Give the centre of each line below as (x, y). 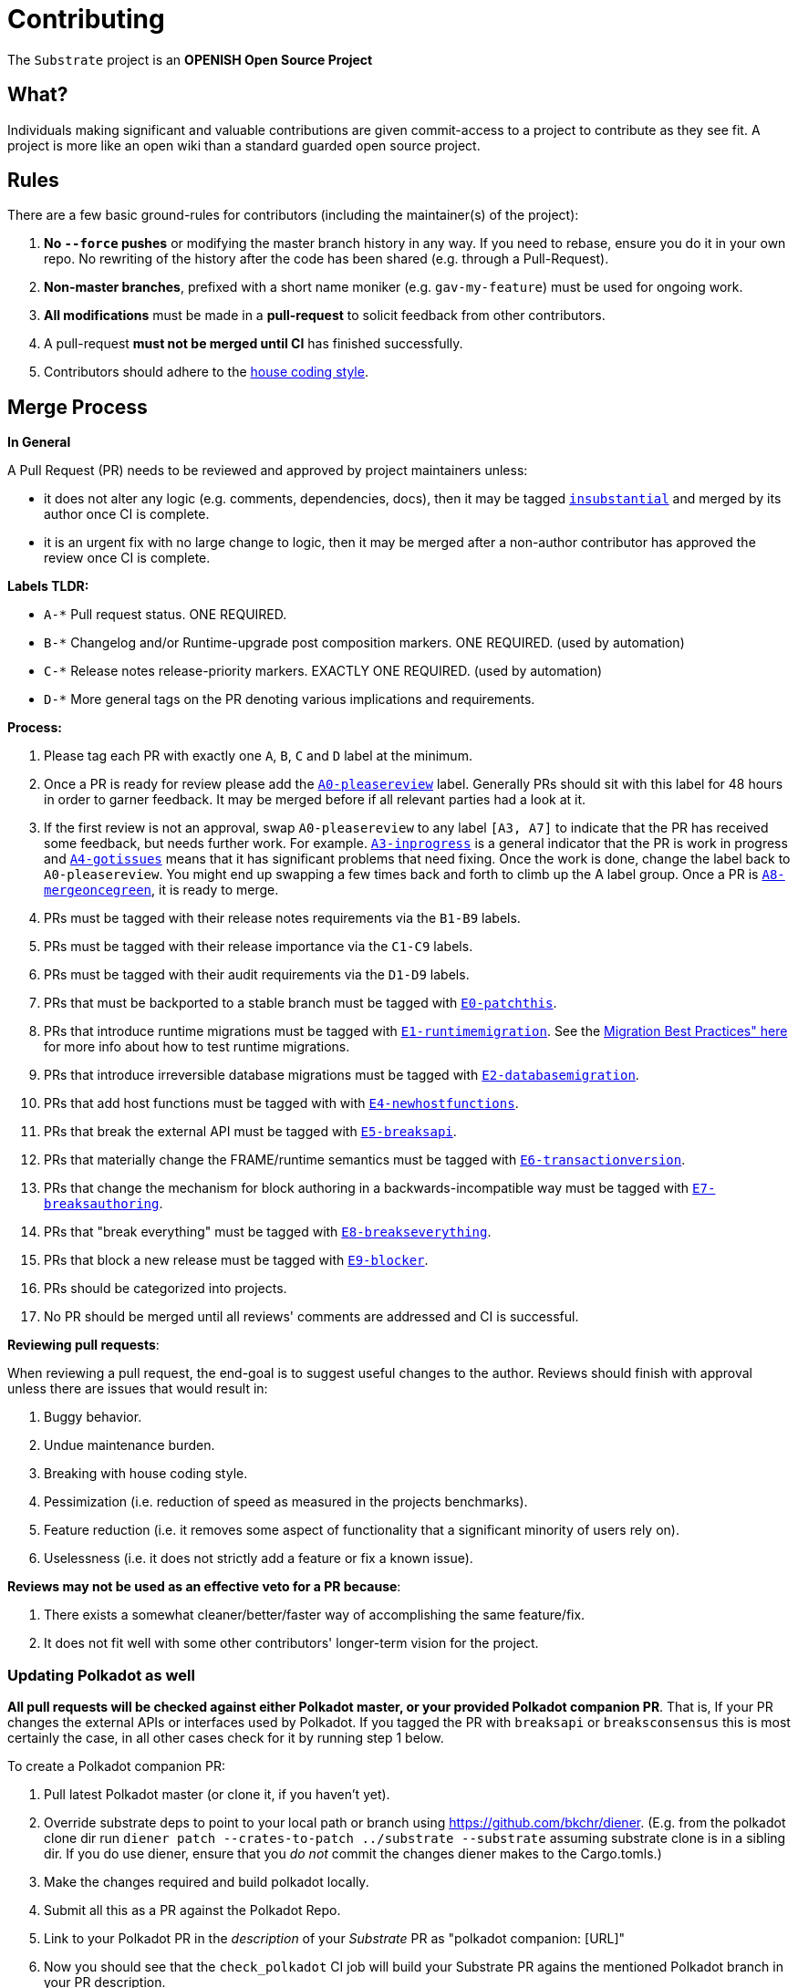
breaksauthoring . (104, 1204)
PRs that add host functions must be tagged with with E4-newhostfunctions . (281, 1103)
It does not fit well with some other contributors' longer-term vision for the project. (291, 1643)
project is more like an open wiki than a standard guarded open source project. (244, 145)
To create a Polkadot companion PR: (116, 1766)
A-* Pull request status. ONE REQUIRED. (166, 615)
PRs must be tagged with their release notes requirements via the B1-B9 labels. (282, 918)
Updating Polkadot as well (101, 1675)
